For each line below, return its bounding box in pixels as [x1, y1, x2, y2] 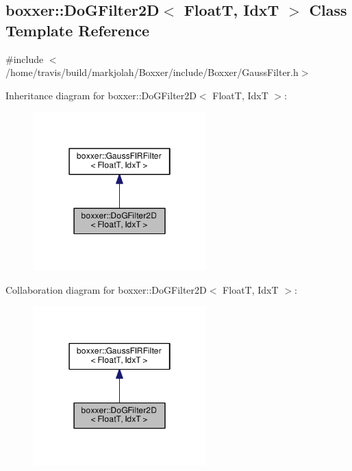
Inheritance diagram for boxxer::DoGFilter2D [5, 88, 197, 102]
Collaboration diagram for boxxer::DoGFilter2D [5, 283, 207, 297]
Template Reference [5, 19, 150, 40]
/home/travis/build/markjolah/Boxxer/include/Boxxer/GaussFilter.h [5, 65, 299, 79]
